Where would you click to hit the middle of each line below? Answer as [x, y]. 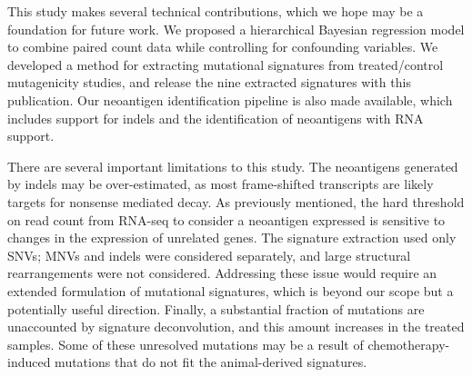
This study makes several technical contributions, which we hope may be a [216, 11]
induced [29, 362]
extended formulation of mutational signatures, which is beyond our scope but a [231, 290]
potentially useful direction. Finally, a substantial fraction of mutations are [216, 308]
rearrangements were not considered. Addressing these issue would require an [222, 273]
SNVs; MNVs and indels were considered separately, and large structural [209, 255]
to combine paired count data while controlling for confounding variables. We [223, 47]
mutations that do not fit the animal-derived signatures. [211, 362]
